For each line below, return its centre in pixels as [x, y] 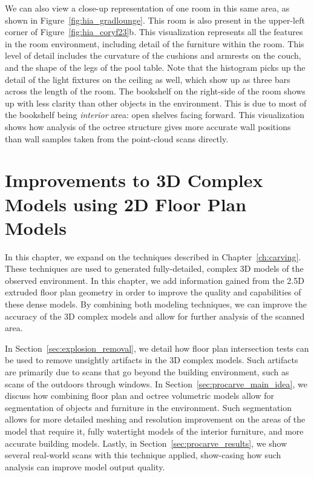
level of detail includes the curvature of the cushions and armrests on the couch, [153, 55]
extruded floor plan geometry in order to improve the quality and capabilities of [153, 292]
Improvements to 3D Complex [134, 180]
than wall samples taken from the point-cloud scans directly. [117, 138]
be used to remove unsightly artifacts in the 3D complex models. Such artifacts [152, 360]
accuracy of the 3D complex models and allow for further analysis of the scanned [155, 316]
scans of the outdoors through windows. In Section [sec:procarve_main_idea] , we [156, 383]
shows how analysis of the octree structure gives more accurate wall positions [148, 126]
